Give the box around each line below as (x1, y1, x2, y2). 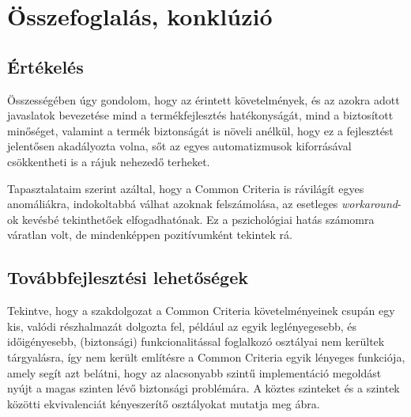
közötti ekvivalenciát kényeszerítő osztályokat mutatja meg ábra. (7, 395, 320, 411)
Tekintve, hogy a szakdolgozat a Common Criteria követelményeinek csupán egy (7, 302, 395, 319)
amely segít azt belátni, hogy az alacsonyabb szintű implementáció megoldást (7, 364, 382, 381)
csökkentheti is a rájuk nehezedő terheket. (7, 153, 210, 169)
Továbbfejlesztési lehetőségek (7, 265, 248, 290)
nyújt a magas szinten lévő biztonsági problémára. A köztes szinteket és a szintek (7, 380, 400, 396)
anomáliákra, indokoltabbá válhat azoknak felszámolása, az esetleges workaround (7, 195, 398, 212)
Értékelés (7, 54, 84, 78)
